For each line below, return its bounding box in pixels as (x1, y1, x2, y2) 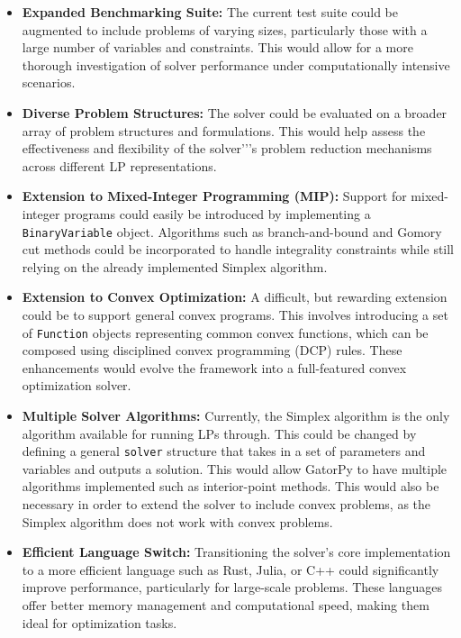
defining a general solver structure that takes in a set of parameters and (22, 442, 426, 460)
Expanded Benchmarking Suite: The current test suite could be (22, 3, 398, 21)
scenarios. (22, 73, 76, 92)
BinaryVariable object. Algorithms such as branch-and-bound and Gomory (22, 222, 442, 241)
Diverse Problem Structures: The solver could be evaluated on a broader (22, 103, 447, 122)
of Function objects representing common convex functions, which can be (22, 323, 429, 342)
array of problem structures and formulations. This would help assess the (22, 121, 426, 140)
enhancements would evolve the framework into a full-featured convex (22, 358, 407, 377)
